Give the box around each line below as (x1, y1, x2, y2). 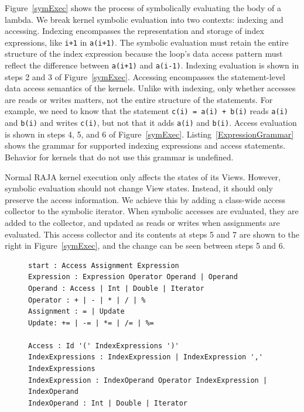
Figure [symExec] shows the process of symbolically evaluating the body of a (5, 2, 281, 13)
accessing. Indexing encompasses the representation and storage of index (5, 25, 264, 37)
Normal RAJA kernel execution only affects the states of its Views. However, (5, 170, 281, 183)
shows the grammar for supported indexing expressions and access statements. (5, 139, 286, 152)
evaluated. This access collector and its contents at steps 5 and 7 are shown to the (5, 228, 300, 240)
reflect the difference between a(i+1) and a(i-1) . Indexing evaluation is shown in (5, 59, 299, 71)
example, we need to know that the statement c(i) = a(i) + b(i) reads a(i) (5, 105, 288, 117)
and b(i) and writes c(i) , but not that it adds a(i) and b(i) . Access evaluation (5, 116, 297, 129)
